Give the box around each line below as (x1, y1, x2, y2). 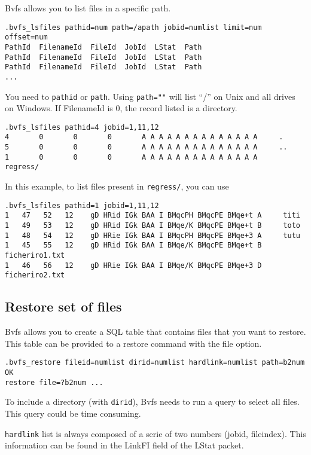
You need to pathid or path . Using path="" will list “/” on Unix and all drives (5, 90, 295, 102)
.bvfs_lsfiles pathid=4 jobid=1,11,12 (5, 123, 159, 132)
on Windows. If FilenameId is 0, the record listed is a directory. (5, 102, 237, 114)
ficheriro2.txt (5, 271, 65, 280)
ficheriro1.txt (5, 251, 65, 259)
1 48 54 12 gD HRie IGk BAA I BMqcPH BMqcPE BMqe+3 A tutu (5, 231, 300, 240)
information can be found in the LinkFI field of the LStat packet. (5, 439, 244, 451)
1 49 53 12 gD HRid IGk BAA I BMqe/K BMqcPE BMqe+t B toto (5, 221, 300, 230)
